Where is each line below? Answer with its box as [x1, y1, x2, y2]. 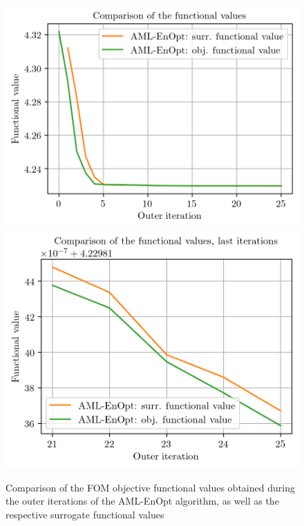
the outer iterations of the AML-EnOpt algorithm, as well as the [6, 494, 279, 508]
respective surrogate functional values [6, 507, 164, 522]
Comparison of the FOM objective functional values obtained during [6, 480, 295, 494]
